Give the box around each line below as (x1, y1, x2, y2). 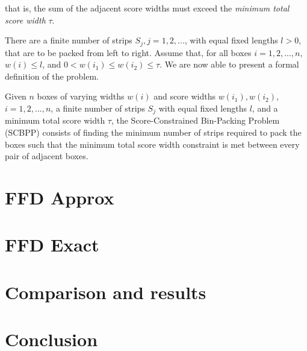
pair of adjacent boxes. (5, 150, 88, 162)
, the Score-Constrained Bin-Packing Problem (111, 114, 280, 127)
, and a (252, 102, 278, 115)
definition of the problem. (5, 69, 99, 82)
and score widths (153, 90, 216, 103)
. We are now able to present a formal (160, 58, 299, 71)
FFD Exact (5, 232, 99, 257)
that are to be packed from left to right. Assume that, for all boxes (5, 46, 252, 58)
